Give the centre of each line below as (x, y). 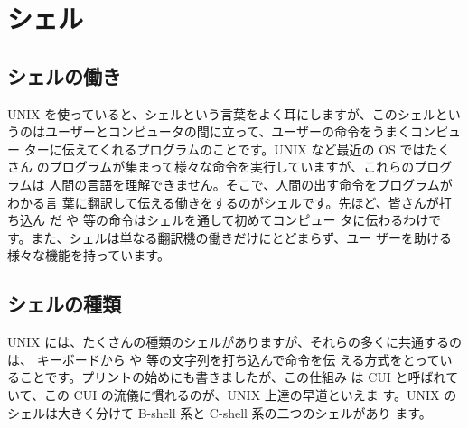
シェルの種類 (64, 304)
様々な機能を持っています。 (89, 255)
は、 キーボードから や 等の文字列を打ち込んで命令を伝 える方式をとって (224, 359)
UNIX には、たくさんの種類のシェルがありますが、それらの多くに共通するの (234, 342)
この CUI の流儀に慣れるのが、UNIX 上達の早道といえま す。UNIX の (250, 394)
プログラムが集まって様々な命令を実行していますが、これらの (232, 167)
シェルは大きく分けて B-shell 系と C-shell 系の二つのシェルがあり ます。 (220, 412)
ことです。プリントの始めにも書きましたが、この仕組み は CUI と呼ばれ (233, 377)
